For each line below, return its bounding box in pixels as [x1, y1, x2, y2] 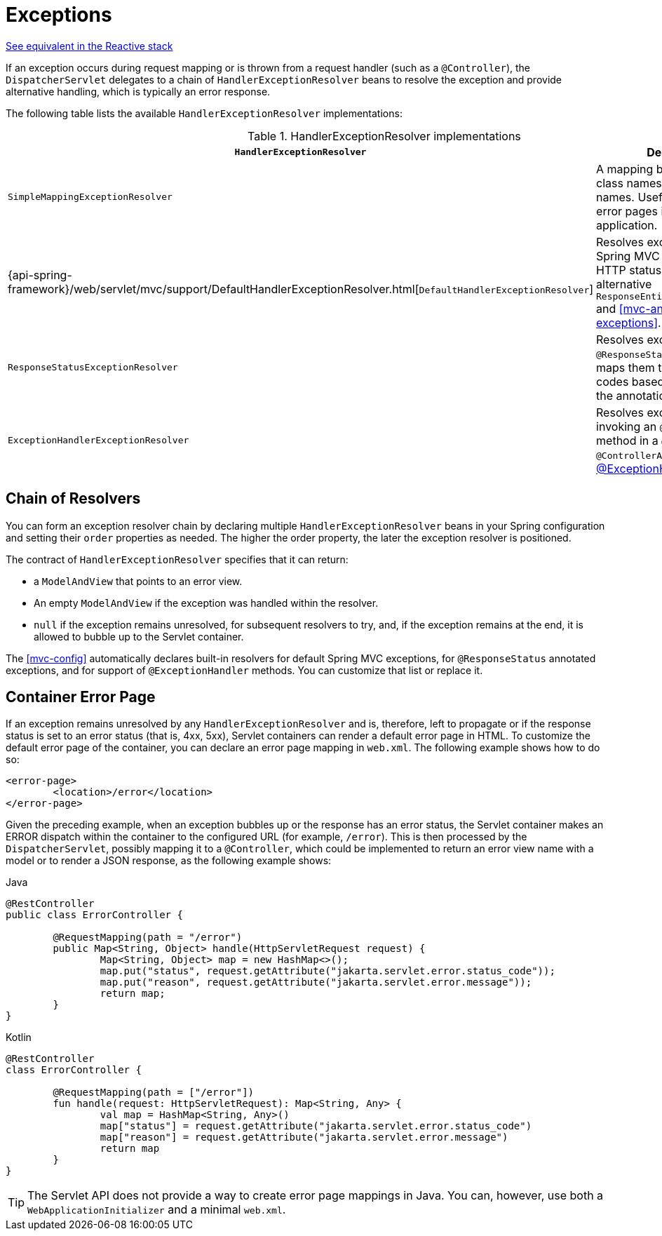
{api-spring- [8, 268, 72, 283]
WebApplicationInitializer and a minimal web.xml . [27, 1202, 286, 1217]
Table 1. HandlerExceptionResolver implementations [248, 128, 521, 143]
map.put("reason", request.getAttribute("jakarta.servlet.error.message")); [100, 976, 532, 988]
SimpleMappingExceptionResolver [8, 192, 173, 203]
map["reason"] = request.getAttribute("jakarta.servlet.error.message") [100, 1131, 508, 1143]
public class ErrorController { [6, 909, 183, 921]
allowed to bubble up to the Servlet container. [34, 630, 244, 643]
